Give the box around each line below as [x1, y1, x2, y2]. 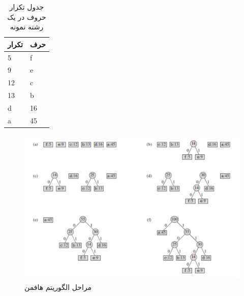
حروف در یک [7, 11, 46, 22]
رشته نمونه [10, 21, 44, 32]
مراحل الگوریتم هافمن [24, 281, 92, 292]
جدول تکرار [9, 2, 44, 12]
